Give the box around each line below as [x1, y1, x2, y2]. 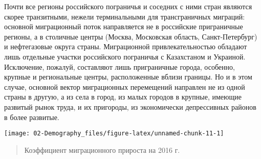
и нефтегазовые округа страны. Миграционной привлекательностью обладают [4, 41, 247, 52]
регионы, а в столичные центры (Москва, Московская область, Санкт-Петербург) [4, 31, 257, 42]
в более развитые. [4, 111, 59, 122]
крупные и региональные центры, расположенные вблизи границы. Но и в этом [4, 71, 252, 82]
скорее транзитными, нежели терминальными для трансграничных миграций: [4, 11, 245, 22]
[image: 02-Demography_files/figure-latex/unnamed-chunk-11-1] [4, 130, 224, 137]
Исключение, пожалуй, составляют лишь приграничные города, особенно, [4, 61, 235, 72]
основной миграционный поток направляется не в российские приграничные [4, 21, 243, 32]
